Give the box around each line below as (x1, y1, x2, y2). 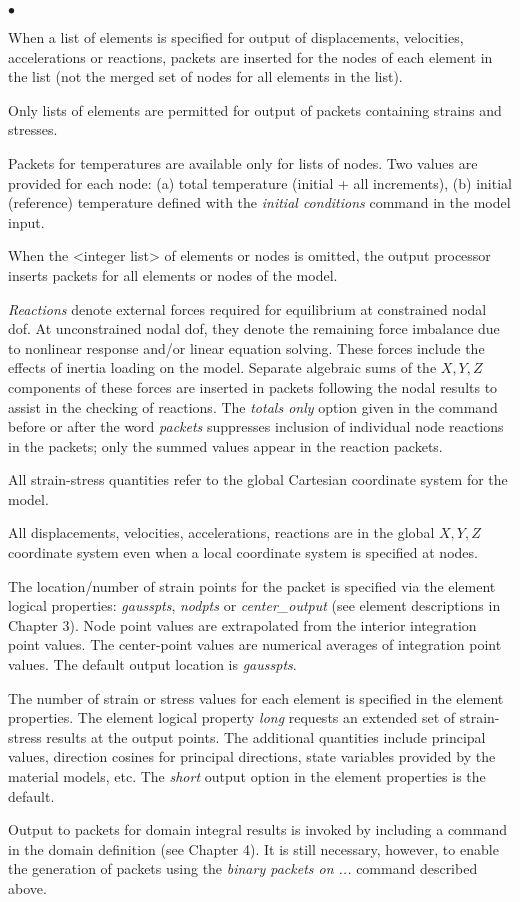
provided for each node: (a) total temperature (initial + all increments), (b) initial (8, 172, 512, 193)
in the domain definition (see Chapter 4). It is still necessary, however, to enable (8, 838, 499, 859)
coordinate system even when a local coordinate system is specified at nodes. (8, 542, 478, 563)
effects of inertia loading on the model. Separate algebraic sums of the (8, 357, 437, 378)
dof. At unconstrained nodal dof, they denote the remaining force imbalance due (8, 318, 500, 339)
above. (8, 877, 47, 898)
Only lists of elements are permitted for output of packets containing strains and (8, 99, 502, 120)
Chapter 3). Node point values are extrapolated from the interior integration (8, 614, 477, 635)
